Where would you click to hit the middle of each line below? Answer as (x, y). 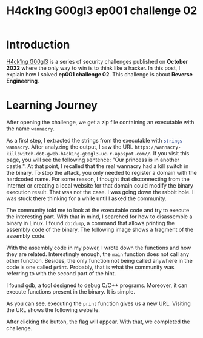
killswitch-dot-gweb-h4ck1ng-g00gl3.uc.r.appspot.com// (78, 154)
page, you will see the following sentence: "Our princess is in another (93, 160)
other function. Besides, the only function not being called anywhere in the (99, 260)
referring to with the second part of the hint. (61, 273)
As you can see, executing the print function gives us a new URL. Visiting (98, 303)
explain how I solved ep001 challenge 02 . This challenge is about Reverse (99, 74)
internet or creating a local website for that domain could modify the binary (100, 185)
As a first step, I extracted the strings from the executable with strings (95, 140)
